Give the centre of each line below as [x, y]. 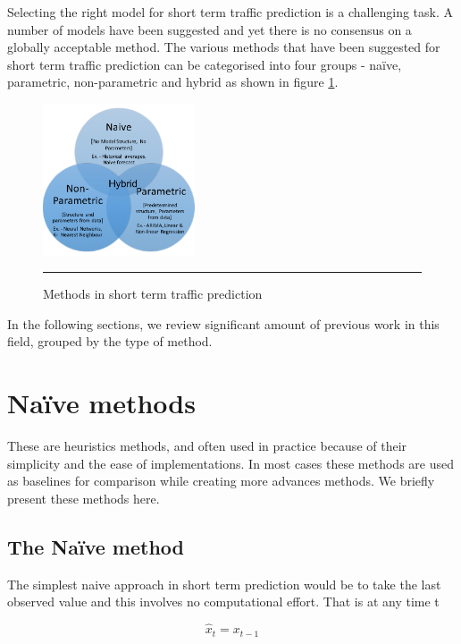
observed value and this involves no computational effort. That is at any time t [223, 602]
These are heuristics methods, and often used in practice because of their [207, 446]
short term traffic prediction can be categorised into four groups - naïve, [205, 64]
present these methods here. [84, 498]
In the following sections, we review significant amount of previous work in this [223, 323]
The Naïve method [96, 546]
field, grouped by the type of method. [110, 341]
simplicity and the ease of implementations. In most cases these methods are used [230, 463]
